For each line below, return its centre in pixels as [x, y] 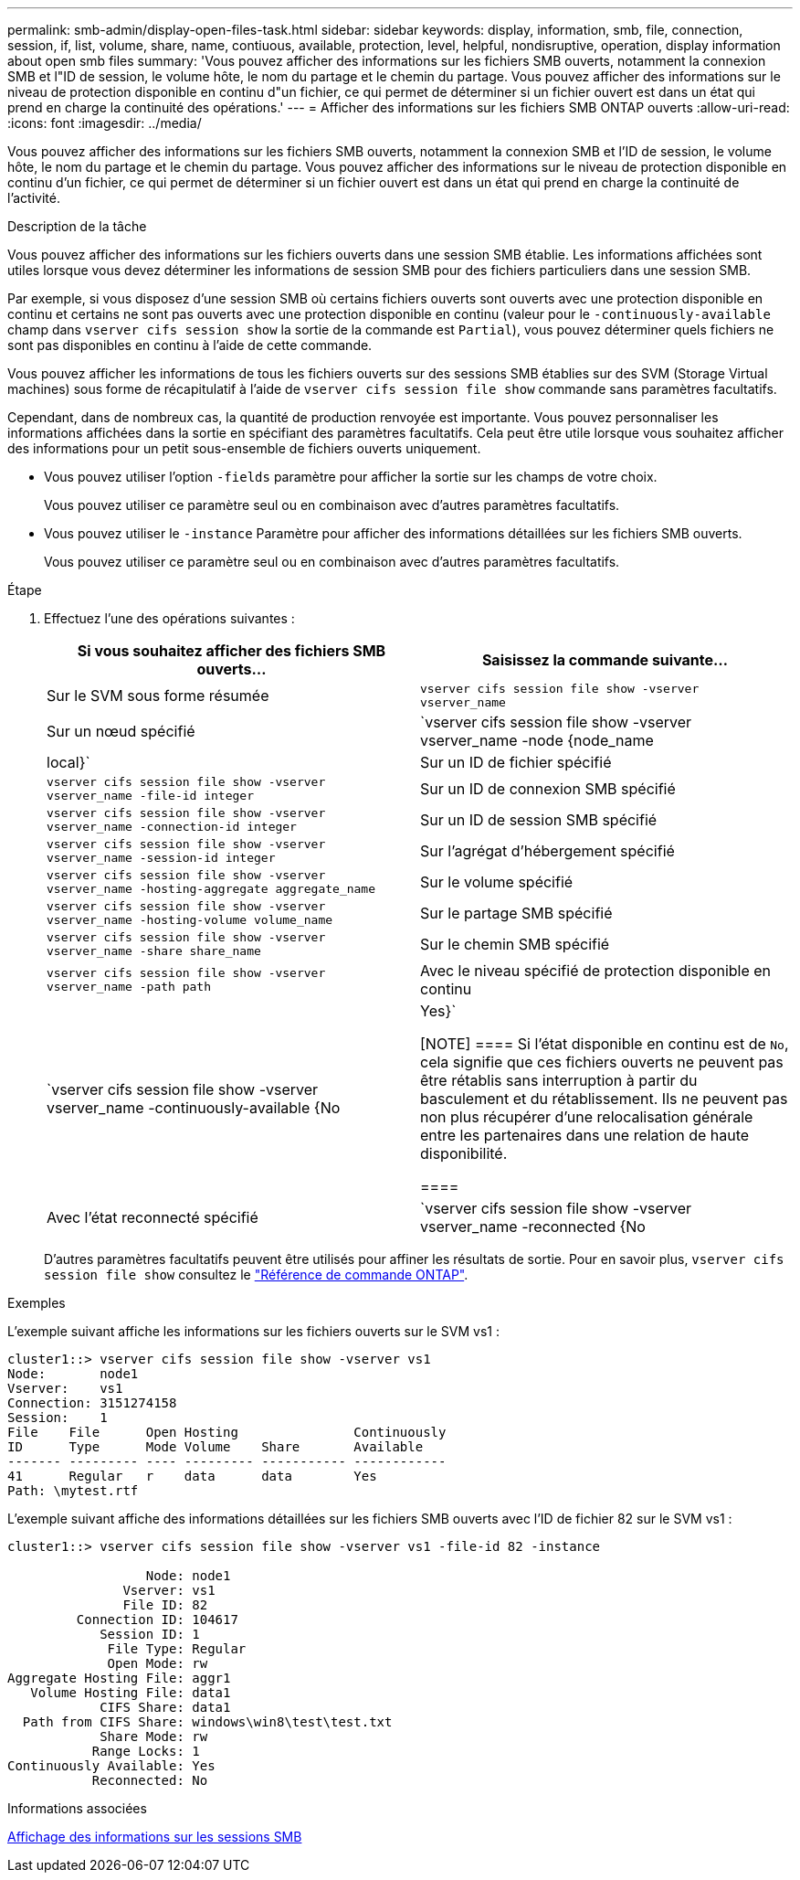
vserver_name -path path [129, 987]
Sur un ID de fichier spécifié [516, 762]
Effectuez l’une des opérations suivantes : [169, 618]
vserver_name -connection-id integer [172, 827]
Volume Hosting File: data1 [131, 1693]
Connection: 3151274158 [92, 1403]
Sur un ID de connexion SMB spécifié [548, 789]
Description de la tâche [77, 226]
